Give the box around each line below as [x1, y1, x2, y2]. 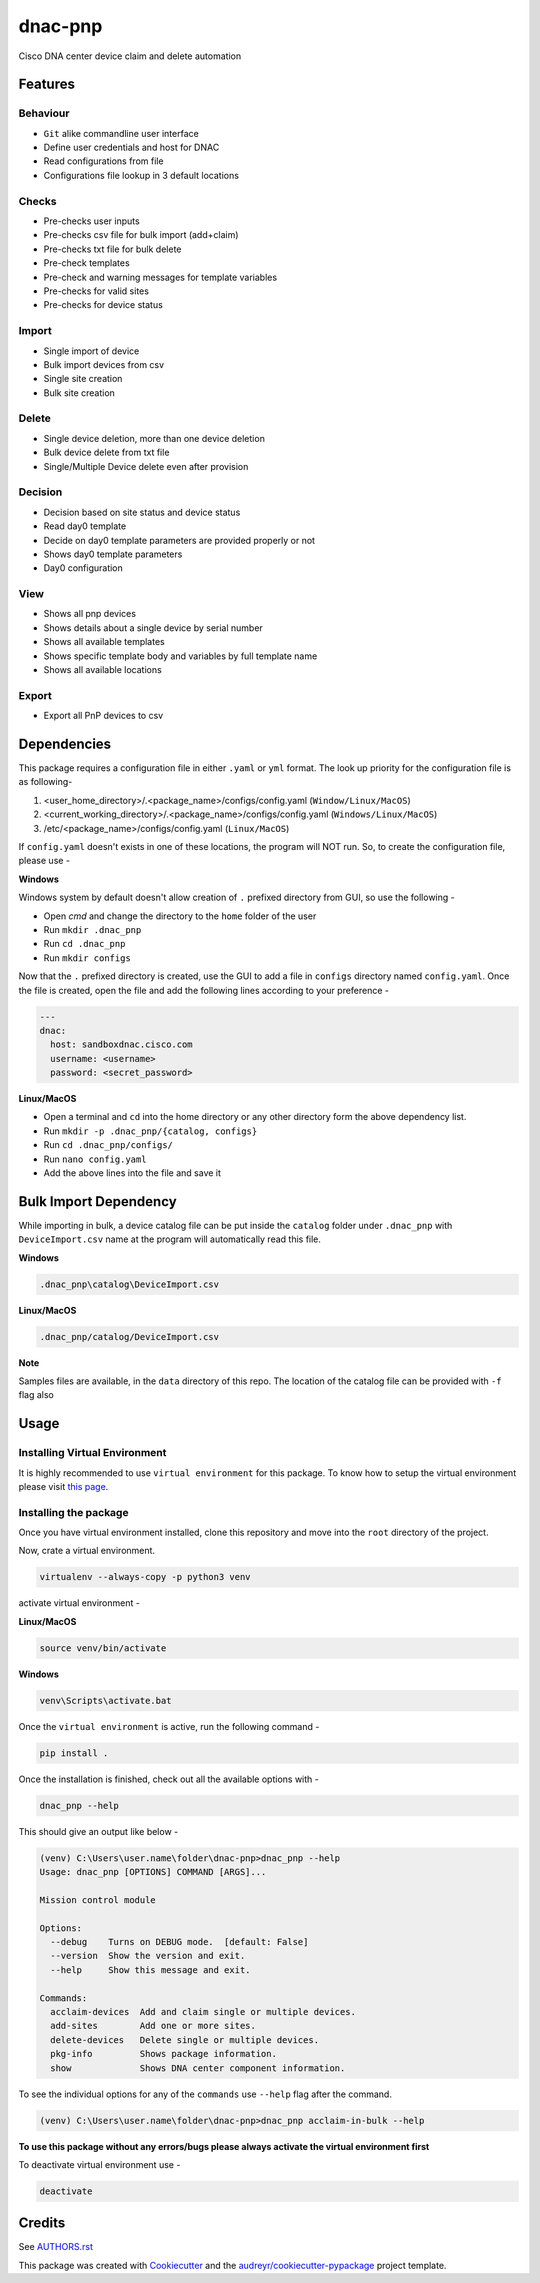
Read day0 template [43, 520, 127, 532]
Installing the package [18, 1505, 129, 1519]
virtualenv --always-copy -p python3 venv [39, 1571, 251, 1583]
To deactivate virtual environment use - [18, 2158, 181, 2170]
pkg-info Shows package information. [50, 2048, 277, 2060]
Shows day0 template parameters [43, 548, 183, 560]
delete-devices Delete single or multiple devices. [50, 2034, 320, 2045]
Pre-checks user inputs [43, 215, 140, 227]
